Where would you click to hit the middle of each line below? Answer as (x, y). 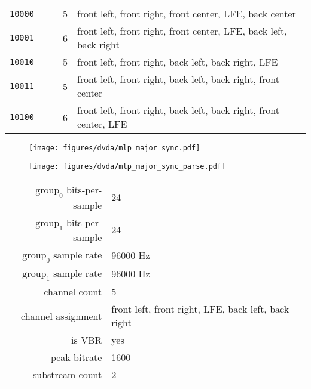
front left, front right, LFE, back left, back (200, 309)
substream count (67, 375)
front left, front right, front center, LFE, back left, (182, 31)
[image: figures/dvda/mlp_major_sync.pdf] (115, 148)
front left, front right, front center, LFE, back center (186, 13)
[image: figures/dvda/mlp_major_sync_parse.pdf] (127, 166)
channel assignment (62, 316)
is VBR (87, 340)
